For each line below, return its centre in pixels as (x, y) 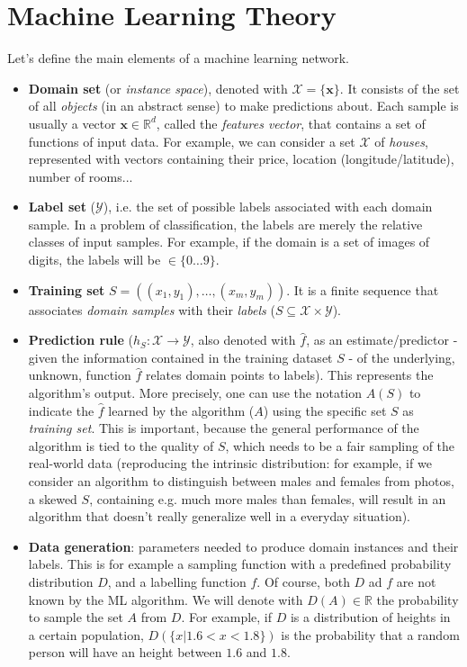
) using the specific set (325, 410)
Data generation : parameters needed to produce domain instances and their (243, 546)
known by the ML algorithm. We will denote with (166, 599)
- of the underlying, (402, 357)
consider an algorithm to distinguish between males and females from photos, (241, 481)
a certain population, (86, 634)
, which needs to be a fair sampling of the (340, 445)
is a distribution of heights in (370, 617)
